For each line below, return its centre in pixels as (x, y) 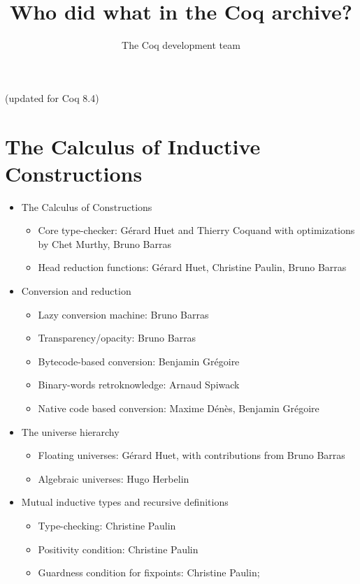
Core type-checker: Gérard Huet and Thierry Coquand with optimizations (196, 230)
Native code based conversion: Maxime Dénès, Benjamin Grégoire (179, 408)
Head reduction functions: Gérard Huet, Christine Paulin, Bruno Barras (192, 267)
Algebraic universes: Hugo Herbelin (114, 478)
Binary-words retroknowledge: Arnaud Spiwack (139, 385)
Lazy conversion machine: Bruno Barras (123, 314)
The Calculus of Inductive (133, 146)
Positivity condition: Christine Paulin (118, 549)
